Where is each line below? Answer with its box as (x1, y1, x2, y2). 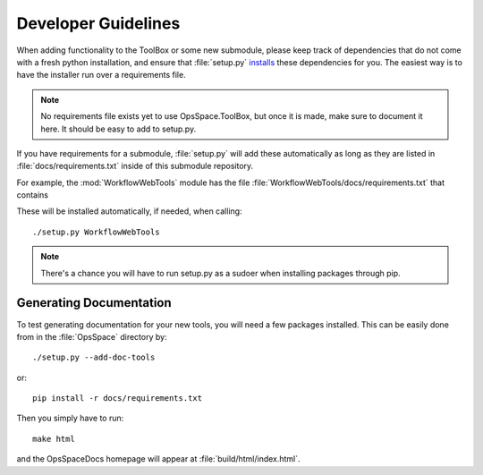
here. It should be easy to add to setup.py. (40, 123, 197, 134)
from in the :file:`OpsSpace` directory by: (16, 331, 167, 342)
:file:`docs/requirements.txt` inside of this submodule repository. (16, 161, 254, 172)
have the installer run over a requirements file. (16, 70, 187, 81)
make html (32, 434, 75, 444)
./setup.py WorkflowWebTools (32, 226, 160, 237)
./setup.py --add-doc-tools (32, 352, 156, 362)
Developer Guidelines (16, 13, 181, 33)
